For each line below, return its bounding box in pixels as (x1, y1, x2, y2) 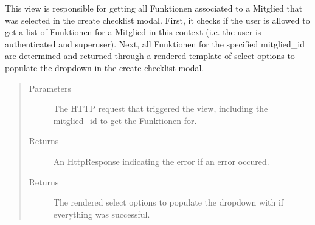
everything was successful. (53, 207, 150, 220)
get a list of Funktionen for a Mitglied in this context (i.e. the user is (5, 26, 261, 38)
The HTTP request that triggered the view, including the (53, 102, 268, 115)
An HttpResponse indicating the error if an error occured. (53, 154, 269, 167)
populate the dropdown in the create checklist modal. (5, 61, 204, 74)
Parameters (29, 81, 71, 94)
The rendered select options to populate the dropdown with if (53, 196, 284, 209)
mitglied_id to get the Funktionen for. (53, 114, 197, 126)
